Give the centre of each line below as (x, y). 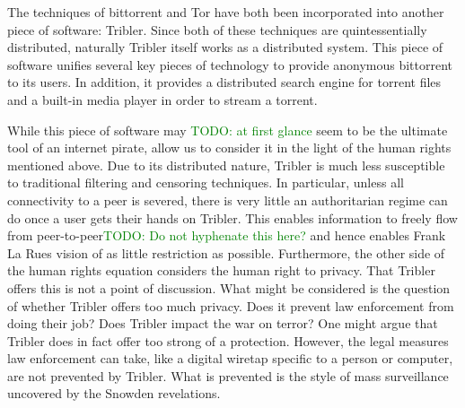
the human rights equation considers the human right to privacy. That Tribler (221, 270)
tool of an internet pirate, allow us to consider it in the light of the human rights (229, 148)
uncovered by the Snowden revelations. (114, 393)
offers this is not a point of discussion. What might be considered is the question (229, 287)
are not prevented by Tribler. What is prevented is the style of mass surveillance (228, 375)
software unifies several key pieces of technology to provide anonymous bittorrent (230, 64)
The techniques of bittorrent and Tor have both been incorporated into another (226, 12)
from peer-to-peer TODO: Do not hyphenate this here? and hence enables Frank (227, 235)
